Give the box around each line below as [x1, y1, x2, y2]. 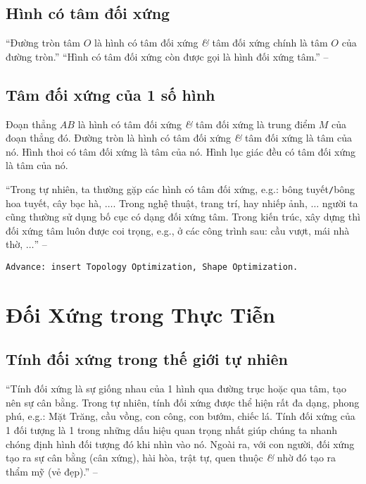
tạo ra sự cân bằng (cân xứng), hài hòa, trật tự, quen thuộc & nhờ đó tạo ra [6, 450, 336, 465]
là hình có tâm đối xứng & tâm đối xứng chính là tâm [94, 35, 328, 50]
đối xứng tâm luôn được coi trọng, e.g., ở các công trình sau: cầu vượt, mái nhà [6, 223, 350, 237]
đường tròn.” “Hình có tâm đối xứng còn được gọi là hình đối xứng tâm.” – [6, 49, 329, 63]
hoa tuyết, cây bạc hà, [6, 195, 102, 210]
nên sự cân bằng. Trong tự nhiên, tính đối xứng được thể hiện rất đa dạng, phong [6, 395, 360, 409]
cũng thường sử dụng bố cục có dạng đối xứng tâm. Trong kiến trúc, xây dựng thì [6, 209, 360, 224]
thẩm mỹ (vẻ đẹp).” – [6, 464, 98, 478]
